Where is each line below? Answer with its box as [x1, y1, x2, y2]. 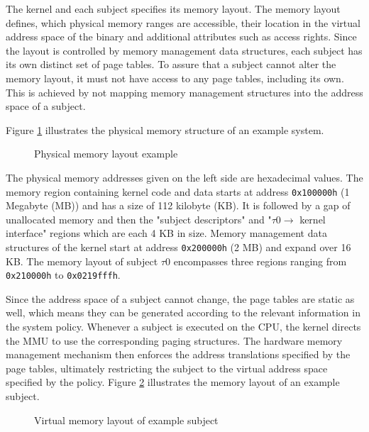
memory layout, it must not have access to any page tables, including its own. [6, 70, 344, 85]
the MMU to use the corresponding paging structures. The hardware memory [6, 333, 343, 348]
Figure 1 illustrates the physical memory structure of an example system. [6, 122, 324, 137]
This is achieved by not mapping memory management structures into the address [6, 84, 363, 99]
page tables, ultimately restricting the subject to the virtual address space [6, 360, 328, 375]
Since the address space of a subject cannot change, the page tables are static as [6, 291, 355, 306]
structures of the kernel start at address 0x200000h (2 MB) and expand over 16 [6, 239, 351, 254]
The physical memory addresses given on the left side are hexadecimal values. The [6, 170, 363, 184]
